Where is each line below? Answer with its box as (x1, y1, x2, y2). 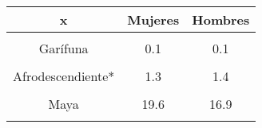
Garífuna (38, 39, 89, 57)
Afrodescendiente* (13, 67, 115, 85)
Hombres (192, 10, 250, 29)
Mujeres (127, 10, 180, 29)
